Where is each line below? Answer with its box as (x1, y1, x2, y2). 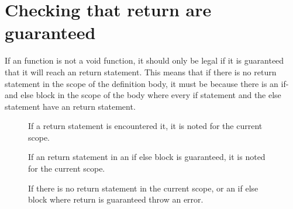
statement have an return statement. (5, 100, 136, 112)
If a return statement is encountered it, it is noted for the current (28, 120, 263, 132)
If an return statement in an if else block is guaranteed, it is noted (28, 151, 266, 163)
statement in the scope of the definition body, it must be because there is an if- (5, 77, 289, 89)
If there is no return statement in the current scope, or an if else (28, 182, 258, 194)
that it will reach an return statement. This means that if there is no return (5, 65, 277, 78)
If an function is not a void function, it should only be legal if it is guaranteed (5, 54, 284, 67)
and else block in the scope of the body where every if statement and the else (5, 89, 281, 101)
